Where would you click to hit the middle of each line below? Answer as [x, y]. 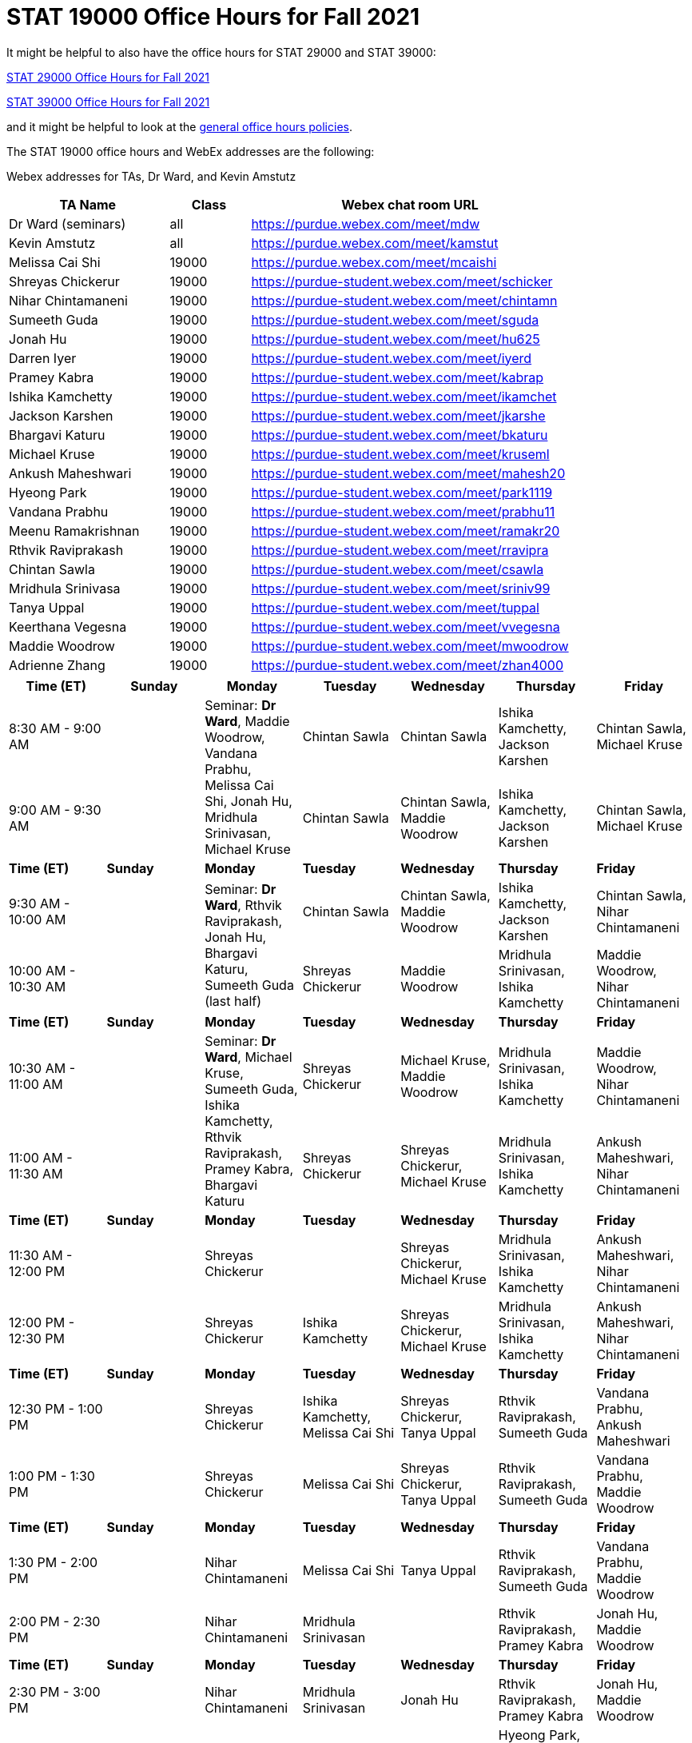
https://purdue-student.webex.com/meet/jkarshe [398, 415]
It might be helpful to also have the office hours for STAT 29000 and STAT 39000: [221, 52]
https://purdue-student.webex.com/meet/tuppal [395, 607]
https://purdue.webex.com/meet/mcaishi [374, 262]
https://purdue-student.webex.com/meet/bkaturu [400, 435]
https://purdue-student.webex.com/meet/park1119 [402, 492]
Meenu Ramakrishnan [74, 530]
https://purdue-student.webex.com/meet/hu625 [396, 339]
